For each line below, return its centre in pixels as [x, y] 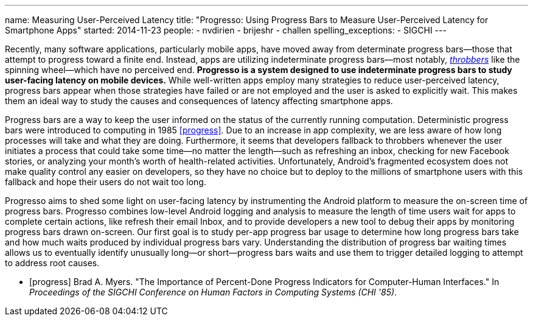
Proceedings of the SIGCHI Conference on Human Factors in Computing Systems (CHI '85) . [213, 292]
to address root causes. [52, 263]
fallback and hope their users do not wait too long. [106, 182]
